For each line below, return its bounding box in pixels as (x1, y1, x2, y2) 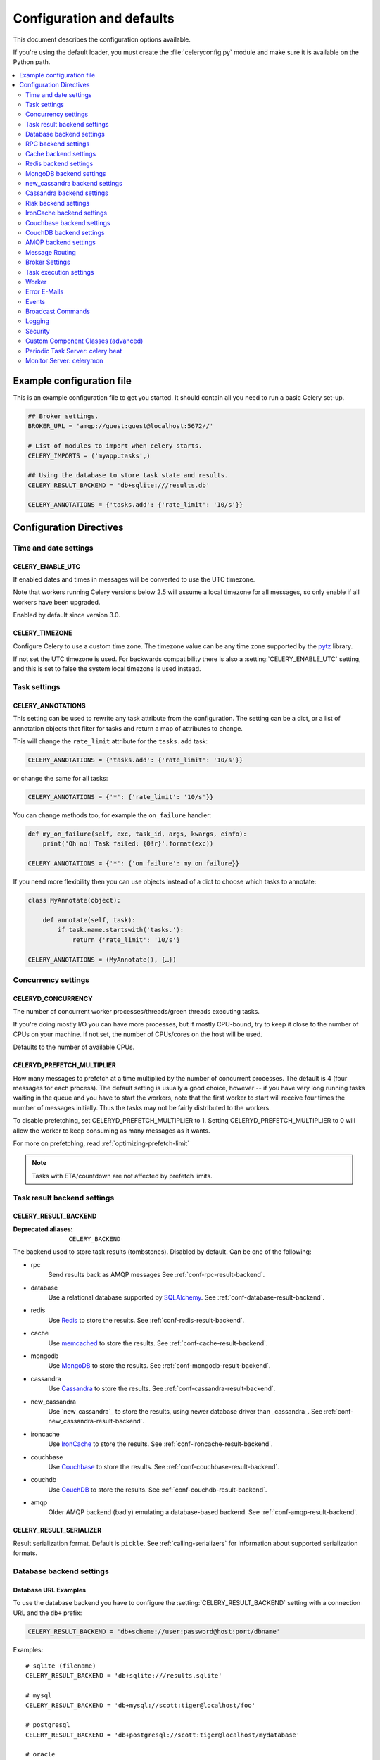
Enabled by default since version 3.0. (13, 611, 121, 620)
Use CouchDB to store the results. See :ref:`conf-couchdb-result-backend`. (48, 1485, 267, 1494)
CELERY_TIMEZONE (13, 629, 72, 637)
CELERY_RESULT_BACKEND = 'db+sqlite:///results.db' (27, 481, 210, 489)
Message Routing (25, 248, 77, 256)
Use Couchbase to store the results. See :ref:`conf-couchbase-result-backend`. (48, 1462, 279, 1471)
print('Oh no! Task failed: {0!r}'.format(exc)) (42, 840, 214, 848)
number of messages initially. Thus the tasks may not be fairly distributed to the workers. (13, 1103, 271, 1112)
